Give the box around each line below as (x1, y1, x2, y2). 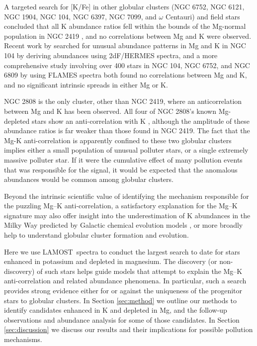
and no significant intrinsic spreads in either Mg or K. (4, 79, 168, 89)
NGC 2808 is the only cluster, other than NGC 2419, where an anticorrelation (4, 96, 242, 106)
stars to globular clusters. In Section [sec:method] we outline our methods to (4, 295, 237, 305)
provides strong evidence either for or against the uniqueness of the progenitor (4, 285, 243, 296)
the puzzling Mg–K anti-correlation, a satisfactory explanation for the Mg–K (4, 200, 238, 211)
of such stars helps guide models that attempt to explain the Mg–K (37, 265, 243, 276)
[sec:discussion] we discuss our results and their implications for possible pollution (4, 324, 253, 335)
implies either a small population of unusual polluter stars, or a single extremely (4, 145, 249, 155)
